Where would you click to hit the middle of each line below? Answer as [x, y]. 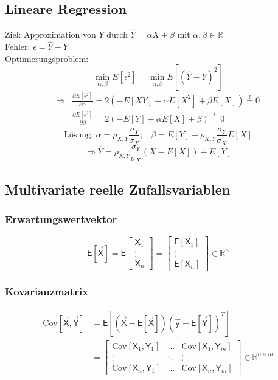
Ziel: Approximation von [50, 34]
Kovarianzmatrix [47, 292]
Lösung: [78, 135]
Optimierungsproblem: [47, 58]
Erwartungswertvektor [61, 219]
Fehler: [18, 47]
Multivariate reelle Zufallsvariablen [118, 189]
